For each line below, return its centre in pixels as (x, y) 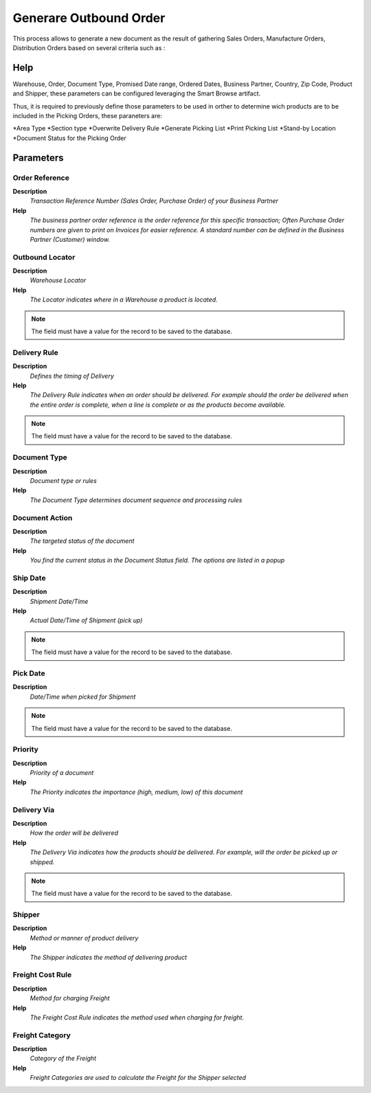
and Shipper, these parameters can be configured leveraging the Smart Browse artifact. (137, 93)
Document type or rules (64, 481)
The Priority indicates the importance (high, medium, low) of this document (136, 792)
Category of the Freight (63, 1059)
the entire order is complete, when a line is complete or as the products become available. (158, 405)
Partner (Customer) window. (70, 239)
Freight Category (42, 1035)
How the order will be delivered (74, 833)
